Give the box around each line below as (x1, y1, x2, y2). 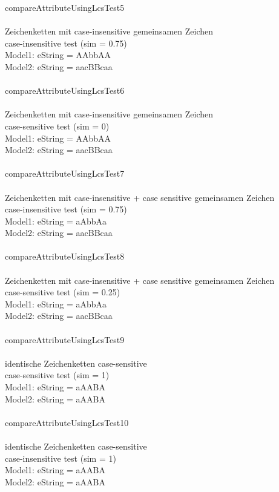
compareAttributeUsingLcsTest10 (5, 416, 129, 428)
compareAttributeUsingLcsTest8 (5, 250, 125, 263)
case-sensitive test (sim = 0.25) (5, 286, 120, 298)
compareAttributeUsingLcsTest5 (5, 1, 125, 13)
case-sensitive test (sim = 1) (5, 369, 110, 381)
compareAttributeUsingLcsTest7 (5, 167, 125, 180)
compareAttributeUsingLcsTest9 (5, 333, 125, 346)
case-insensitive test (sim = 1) (5, 451, 116, 464)
